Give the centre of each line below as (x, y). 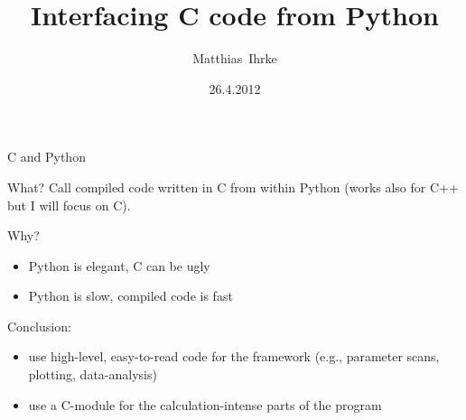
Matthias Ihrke (235, 58)
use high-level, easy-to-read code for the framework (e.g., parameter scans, (234, 356)
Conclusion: (39, 326)
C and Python (47, 157)
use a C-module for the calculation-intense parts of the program (205, 404)
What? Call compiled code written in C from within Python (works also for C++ (233, 187)
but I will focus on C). (69, 205)
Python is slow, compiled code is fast (130, 296)
